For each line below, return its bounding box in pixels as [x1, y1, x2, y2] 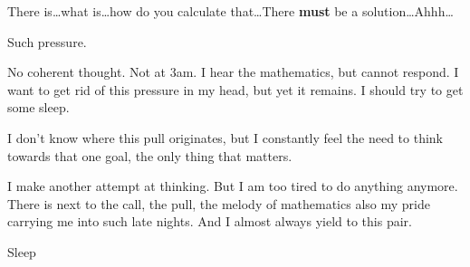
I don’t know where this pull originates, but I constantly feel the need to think [7, 128, 443, 147]
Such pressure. [7, 32, 87, 51]
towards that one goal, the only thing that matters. [7, 146, 293, 165]
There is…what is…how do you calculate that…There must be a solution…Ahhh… [7, 2, 454, 20]
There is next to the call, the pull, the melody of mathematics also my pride [7, 194, 430, 213]
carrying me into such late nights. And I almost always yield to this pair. [7, 212, 412, 231]
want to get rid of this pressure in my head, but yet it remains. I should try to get [7, 80, 464, 99]
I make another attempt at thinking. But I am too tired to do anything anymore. [7, 176, 458, 195]
